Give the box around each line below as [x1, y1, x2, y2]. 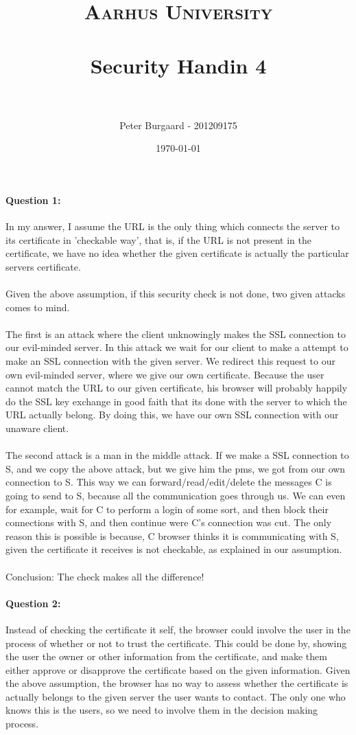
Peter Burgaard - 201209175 [119, 117, 237, 132]
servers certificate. [5, 259, 81, 273]
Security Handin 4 [90, 51, 267, 79]
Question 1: [5, 192, 61, 207]
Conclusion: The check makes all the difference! [5, 569, 204, 583]
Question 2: [5, 596, 61, 610]
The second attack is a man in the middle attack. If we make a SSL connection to [5, 448, 349, 462]
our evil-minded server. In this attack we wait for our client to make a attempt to [5, 340, 348, 354]
